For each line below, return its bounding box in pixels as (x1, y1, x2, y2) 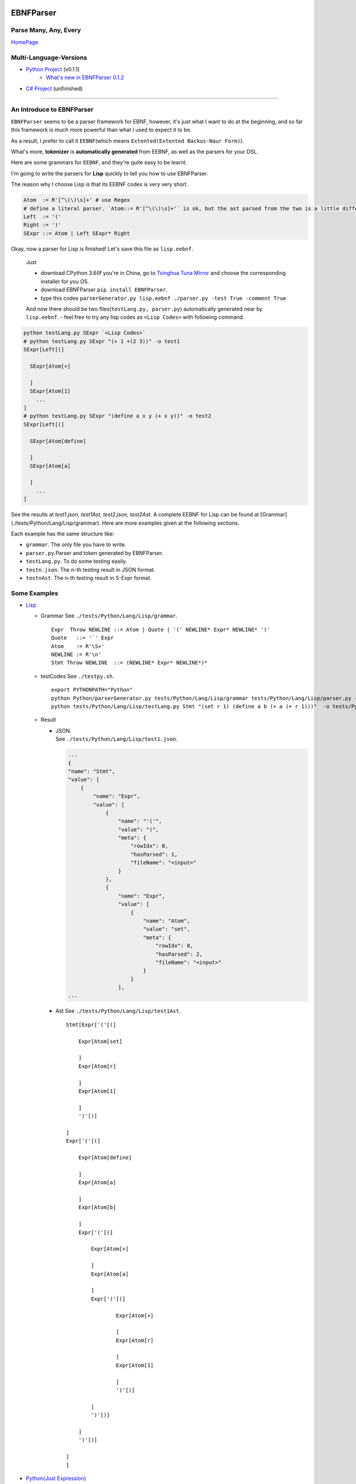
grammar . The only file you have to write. (26, 541, 126, 548)
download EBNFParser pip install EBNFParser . (40, 286, 168, 293)
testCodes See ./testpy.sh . (40, 673, 115, 680)
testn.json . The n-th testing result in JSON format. (26, 566, 155, 573)
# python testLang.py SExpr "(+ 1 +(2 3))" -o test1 (23, 338, 180, 344)
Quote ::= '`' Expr (51, 635, 114, 641)
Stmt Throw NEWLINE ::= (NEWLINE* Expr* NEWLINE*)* (51, 659, 208, 666)
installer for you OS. (40, 278, 90, 285)
